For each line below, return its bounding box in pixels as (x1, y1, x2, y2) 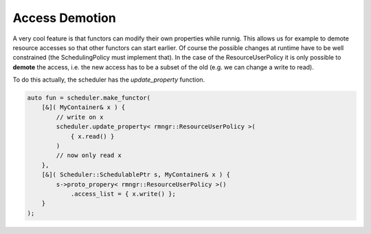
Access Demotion (12, 10, 116, 25)
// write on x (56, 113, 104, 121)
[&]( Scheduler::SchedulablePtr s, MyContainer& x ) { (41, 171, 230, 178)
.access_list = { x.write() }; (70, 190, 177, 198)
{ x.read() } (70, 132, 115, 140)
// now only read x (56, 152, 122, 159)
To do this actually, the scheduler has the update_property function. (12, 75, 205, 84)
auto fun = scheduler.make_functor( (27, 94, 151, 102)
